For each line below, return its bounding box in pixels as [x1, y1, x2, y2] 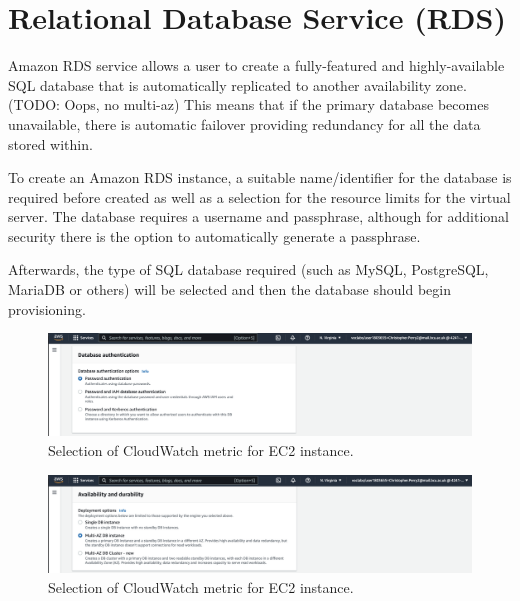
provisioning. [8, 298, 86, 319]
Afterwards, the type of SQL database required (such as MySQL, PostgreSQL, [8, 259, 489, 280]
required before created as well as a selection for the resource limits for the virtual [8, 186, 511, 207]
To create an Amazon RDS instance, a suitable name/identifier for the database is [8, 167, 512, 188]
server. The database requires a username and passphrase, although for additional [8, 206, 509, 227]
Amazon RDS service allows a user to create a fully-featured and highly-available [8, 55, 505, 76]
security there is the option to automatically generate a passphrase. [8, 225, 421, 246]
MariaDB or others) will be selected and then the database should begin [8, 279, 451, 300]
